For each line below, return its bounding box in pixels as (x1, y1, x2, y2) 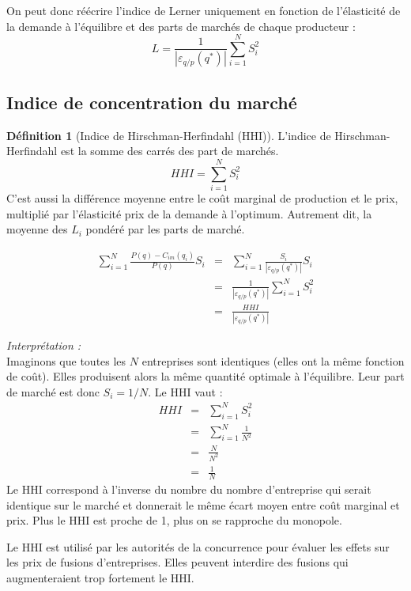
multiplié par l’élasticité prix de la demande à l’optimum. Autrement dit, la (6, 205, 372, 222)
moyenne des (6, 221, 68, 237)
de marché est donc (6, 383, 100, 400)
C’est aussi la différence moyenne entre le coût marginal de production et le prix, (6, 189, 398, 206)
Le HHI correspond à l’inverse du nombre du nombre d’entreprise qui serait (6, 480, 371, 497)
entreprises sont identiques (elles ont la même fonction (141, 352, 405, 369)
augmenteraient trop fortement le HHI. (6, 569, 194, 585)
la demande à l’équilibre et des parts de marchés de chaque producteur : (6, 17, 356, 34)
